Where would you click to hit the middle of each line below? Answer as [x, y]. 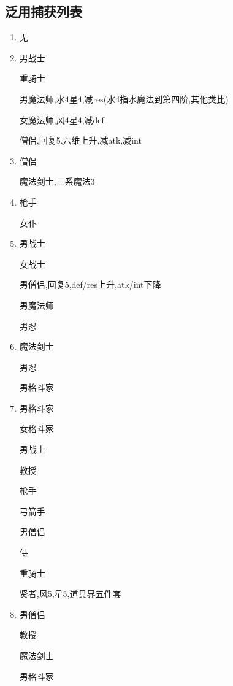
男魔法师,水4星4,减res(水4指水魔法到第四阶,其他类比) [124, 98]
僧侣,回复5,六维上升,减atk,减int [80, 140]
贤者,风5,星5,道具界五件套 [70, 594]
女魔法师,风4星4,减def [62, 119]
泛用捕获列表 [44, 11]
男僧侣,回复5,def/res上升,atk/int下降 [90, 284]
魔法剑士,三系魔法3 [57, 181]
